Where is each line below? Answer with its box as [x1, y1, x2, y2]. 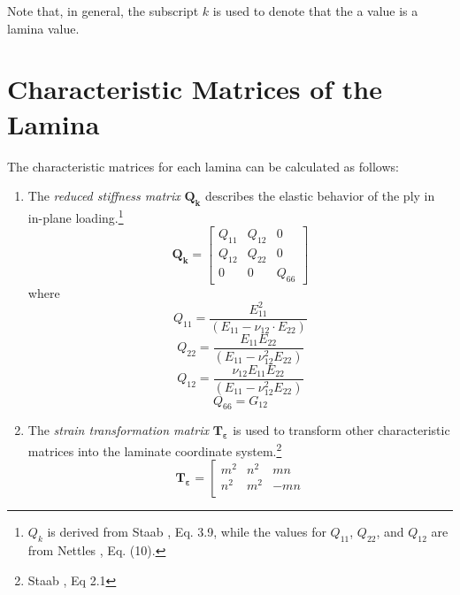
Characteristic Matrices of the [7, 71, 382, 107]
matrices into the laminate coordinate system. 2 [27, 439, 282, 460]
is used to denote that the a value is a [212, 2, 418, 19]
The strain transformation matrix [27, 421, 209, 439]
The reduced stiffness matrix [27, 187, 180, 205]
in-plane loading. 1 [27, 205, 124, 226]
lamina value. [7, 19, 80, 37]
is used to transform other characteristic [233, 421, 450, 439]
